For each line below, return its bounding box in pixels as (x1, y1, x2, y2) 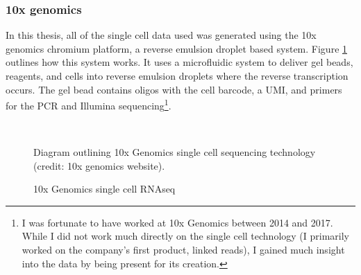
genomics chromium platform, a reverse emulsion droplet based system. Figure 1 (6, 41, 348, 55)
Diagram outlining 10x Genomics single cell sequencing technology (33, 145, 316, 159)
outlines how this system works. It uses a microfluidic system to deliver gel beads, (6, 55, 353, 69)
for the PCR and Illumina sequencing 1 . (6, 96, 171, 112)
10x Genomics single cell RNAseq (33, 181, 176, 196)
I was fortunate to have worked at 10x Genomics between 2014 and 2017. (22, 215, 333, 229)
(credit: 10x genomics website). (33, 158, 165, 172)
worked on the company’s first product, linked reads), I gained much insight (22, 242, 345, 256)
